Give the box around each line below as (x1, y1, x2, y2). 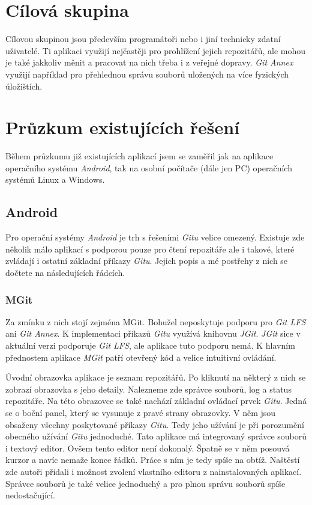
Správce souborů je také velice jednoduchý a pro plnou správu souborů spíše (5, 477, 286, 489)
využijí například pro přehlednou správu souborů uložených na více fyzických (5, 67, 289, 80)
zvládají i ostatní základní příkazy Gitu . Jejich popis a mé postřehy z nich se (5, 254, 288, 267)
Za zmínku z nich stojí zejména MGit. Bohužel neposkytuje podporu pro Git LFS (5, 315, 306, 328)
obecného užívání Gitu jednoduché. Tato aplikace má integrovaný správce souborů (5, 430, 307, 442)
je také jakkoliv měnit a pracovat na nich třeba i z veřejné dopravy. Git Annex (5, 56, 293, 69)
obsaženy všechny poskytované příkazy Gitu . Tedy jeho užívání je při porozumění (5, 418, 304, 430)
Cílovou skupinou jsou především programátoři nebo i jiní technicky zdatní (5, 32, 281, 45)
